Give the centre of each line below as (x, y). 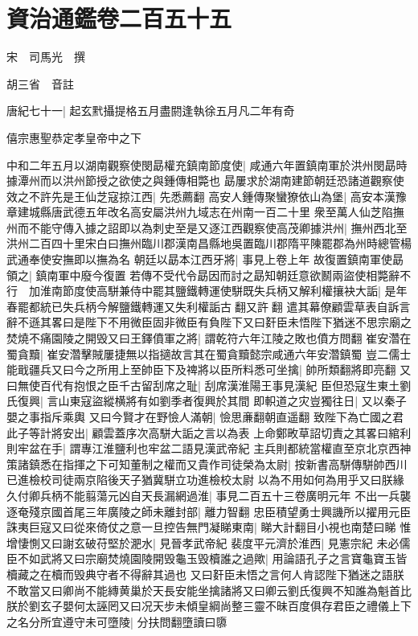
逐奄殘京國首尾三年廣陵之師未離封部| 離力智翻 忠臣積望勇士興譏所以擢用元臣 (209, 511)
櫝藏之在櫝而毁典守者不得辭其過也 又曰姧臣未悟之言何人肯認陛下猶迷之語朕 (205, 574)
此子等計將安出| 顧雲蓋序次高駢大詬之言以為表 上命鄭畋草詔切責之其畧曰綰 (203, 432)
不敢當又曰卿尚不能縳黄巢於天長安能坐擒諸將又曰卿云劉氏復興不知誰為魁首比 (209, 590)
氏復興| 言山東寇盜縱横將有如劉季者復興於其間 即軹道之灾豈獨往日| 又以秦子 (207, 401)
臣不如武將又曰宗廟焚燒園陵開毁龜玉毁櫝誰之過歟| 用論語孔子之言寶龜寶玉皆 (207, 558)
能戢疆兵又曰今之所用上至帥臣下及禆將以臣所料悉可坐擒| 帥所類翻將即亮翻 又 (209, 369)
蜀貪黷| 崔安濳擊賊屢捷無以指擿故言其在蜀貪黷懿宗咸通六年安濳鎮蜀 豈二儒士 (209, 353)
